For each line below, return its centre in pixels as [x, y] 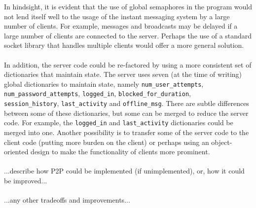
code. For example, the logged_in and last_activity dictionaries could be [119, 122]
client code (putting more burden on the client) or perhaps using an [107, 142]
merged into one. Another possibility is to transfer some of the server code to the [127, 132]
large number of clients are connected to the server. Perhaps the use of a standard [128, 35]
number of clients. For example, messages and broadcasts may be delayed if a [121, 26]
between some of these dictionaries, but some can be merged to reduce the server [126, 113]
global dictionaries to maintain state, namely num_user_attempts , [104, 84]
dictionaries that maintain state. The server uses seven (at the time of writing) [123, 74]
